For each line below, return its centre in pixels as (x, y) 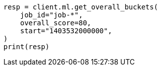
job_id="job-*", (52, 15)
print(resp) (27, 47)
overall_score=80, (56, 23)
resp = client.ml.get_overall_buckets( (81, 7)
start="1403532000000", (66, 31)
